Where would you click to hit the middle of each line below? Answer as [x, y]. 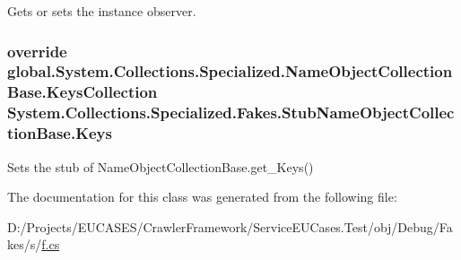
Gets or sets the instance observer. [102, 11]
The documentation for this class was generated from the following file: [202, 197]
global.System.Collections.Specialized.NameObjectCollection [230, 71]
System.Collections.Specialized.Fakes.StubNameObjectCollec [231, 113]
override [37, 51]
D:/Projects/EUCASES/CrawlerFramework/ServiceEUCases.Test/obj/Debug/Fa [230, 226]
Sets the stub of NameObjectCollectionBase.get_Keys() [161, 166]
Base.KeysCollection [83, 92]
